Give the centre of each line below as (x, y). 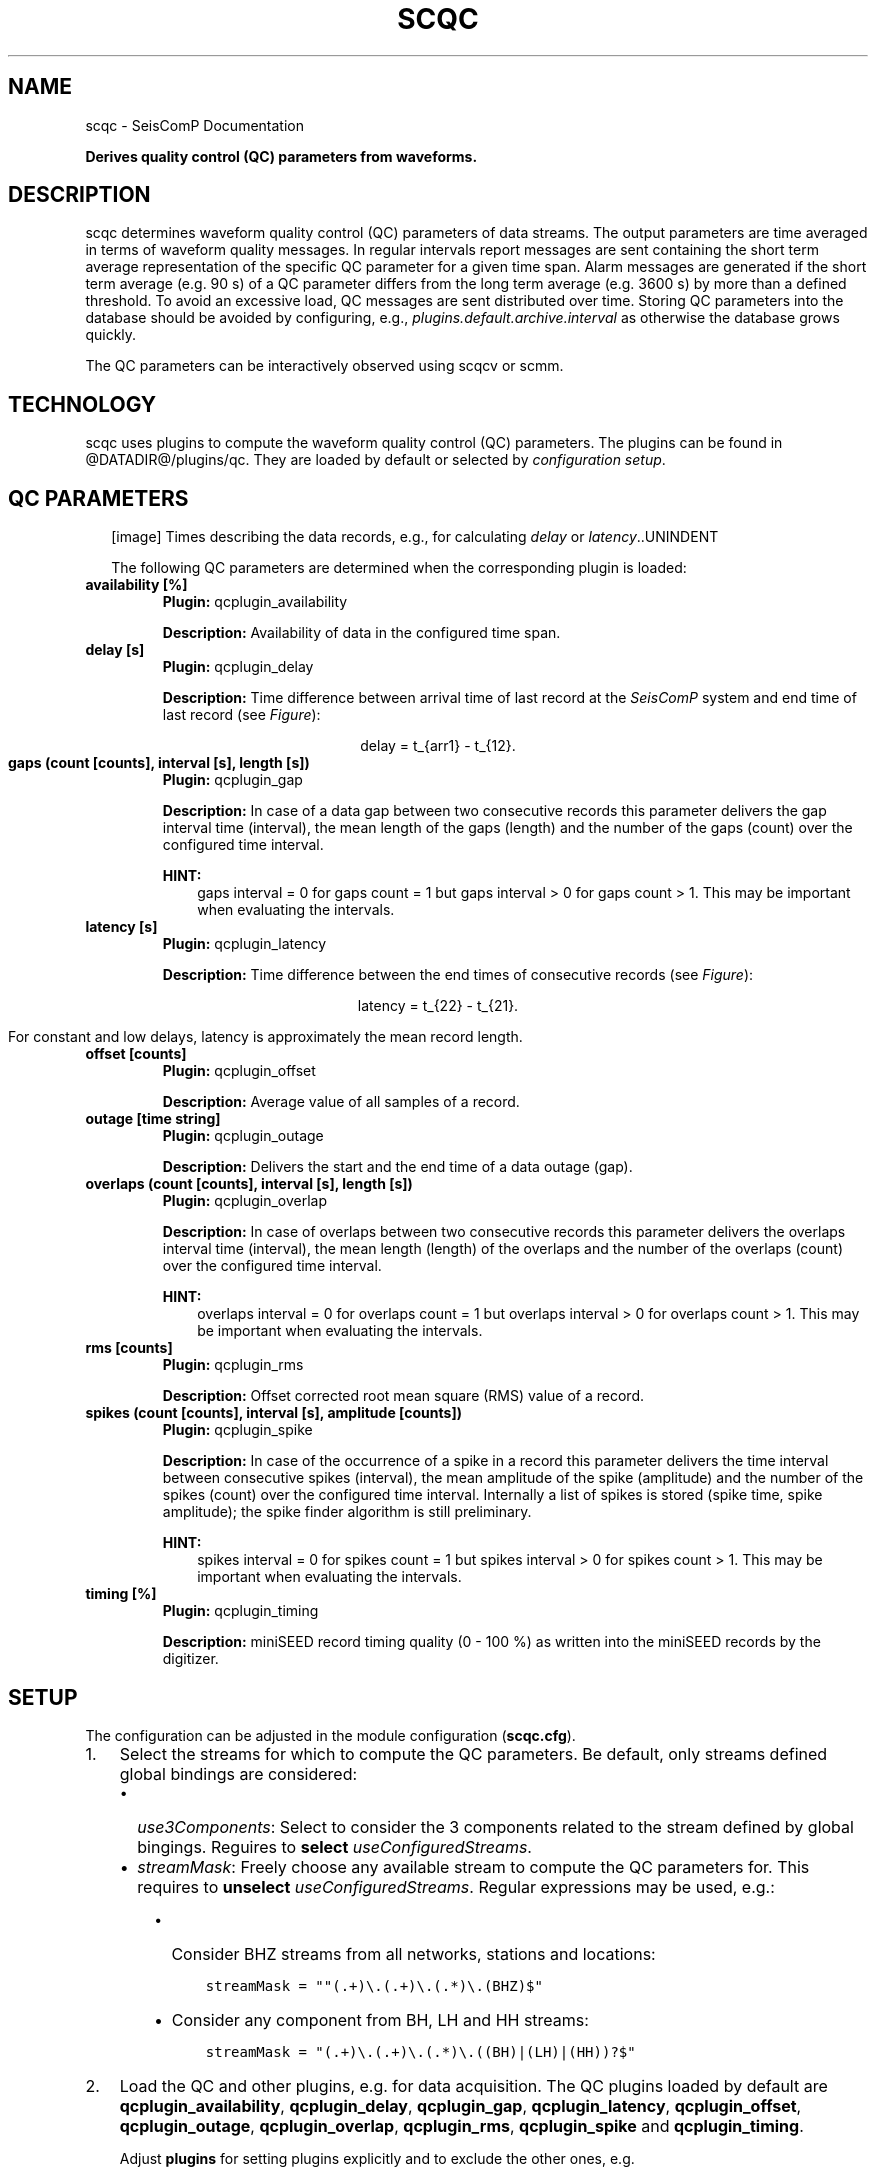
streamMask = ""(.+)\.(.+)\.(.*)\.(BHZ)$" (374, 1985)
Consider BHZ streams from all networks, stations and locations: (413, 1953)
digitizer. (190, 1659)
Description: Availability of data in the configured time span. (361, 633)
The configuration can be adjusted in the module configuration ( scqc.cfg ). (330, 1735)
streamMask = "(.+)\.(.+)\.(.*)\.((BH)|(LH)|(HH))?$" (420, 2051)
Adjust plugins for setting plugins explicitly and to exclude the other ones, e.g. (377, 2158)
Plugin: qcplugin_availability (255, 602)
